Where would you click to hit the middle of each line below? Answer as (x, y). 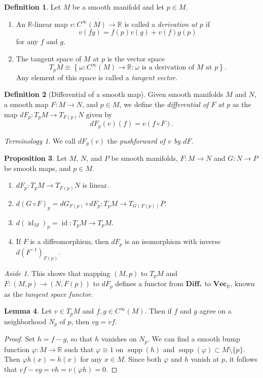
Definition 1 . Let (33, 7)
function (17, 349)
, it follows (241, 359)
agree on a (215, 311)
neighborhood (25, 321)
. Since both (143, 359)
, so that (80, 339)
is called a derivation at (161, 24)
